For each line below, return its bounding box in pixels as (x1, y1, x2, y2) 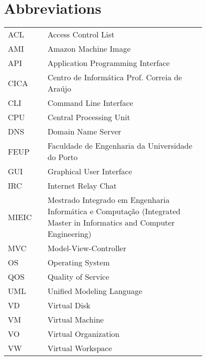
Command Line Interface (47, 97, 133, 109)
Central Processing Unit (47, 111, 130, 123)
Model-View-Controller (47, 242, 126, 254)
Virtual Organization (47, 328, 119, 340)
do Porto (47, 151, 78, 163)
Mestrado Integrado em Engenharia (47, 194, 170, 206)
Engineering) (47, 228, 91, 240)
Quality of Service (47, 271, 110, 283)
